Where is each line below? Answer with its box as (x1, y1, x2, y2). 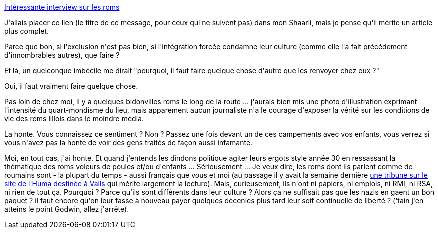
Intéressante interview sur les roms (4, 3, 120, 11)
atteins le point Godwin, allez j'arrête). (4, 205, 129, 213)
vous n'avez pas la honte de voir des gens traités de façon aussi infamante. (4, 138, 253, 147)
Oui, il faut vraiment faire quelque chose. (4, 82, 138, 90)
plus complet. (4, 27, 49, 35)
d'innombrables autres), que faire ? (4, 51, 120, 59)
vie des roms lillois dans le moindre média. (4, 114, 144, 123)
